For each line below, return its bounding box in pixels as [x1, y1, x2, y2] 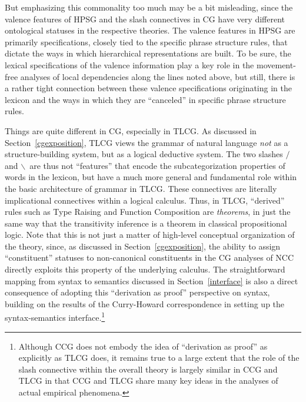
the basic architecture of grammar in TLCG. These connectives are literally [5, 182, 277, 194]
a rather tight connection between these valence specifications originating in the [5, 82, 292, 94]
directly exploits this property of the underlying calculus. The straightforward [5, 263, 285, 275]
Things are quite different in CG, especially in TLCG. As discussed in [5, 124, 257, 137]
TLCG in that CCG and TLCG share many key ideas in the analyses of [18, 374, 278, 387]
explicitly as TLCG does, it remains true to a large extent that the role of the [18, 351, 300, 364]
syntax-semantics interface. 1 [5, 310, 105, 324]
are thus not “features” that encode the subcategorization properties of [29, 159, 285, 171]
